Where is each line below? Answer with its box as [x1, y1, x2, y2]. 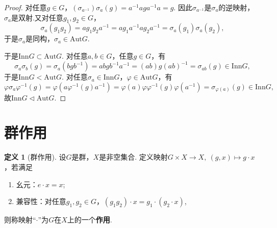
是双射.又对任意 [11, 12, 63, 22]
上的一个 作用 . [67, 214, 112, 225]
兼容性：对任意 [16, 196, 66, 207]
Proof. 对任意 [4, 2, 47, 12]
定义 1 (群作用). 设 [4, 151, 66, 162]
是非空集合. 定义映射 [99, 151, 168, 162]
